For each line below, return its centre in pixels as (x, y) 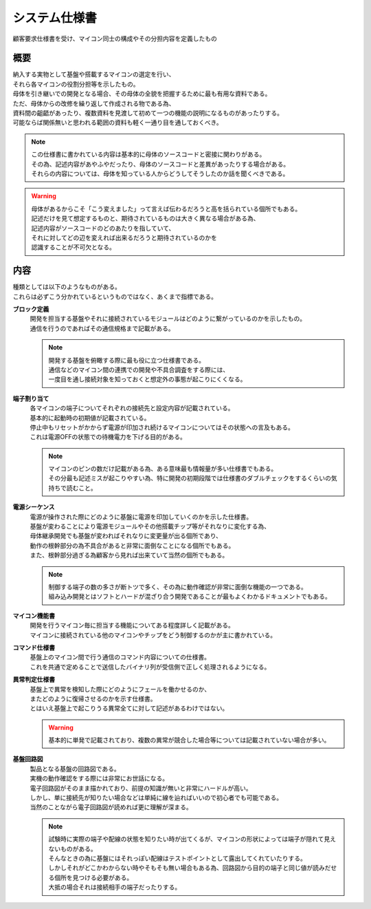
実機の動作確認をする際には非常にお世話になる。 (99, 778)
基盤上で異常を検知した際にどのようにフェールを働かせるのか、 (120, 689)
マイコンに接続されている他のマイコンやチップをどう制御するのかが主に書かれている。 (153, 635)
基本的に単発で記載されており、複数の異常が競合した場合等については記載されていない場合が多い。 (189, 740)
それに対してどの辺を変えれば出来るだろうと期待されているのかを (124, 237)
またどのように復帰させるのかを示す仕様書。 (93, 698)
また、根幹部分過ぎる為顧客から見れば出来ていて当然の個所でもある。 (129, 555)
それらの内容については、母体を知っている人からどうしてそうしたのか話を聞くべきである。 (160, 173)
